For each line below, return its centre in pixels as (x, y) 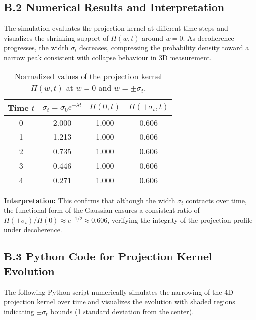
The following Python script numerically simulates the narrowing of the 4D (119, 291)
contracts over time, (216, 200)
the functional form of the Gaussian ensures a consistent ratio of (102, 210)
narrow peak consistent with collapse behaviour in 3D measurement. (108, 57)
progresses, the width (36, 47)
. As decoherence (209, 37)
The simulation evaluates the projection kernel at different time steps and (116, 28)
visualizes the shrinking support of (56, 37)
